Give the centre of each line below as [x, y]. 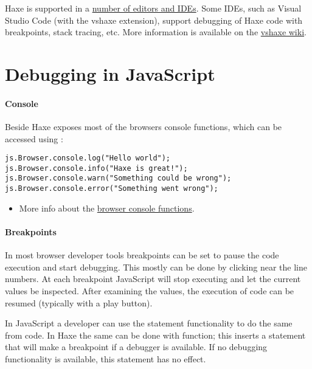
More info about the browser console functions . [107, 208]
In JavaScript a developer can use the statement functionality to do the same [149, 323]
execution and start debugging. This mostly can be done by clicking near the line [156, 267]
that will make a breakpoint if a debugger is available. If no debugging [136, 347]
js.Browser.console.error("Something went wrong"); [112, 189]
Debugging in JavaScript [110, 73]
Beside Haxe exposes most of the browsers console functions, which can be [144, 126]
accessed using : [34, 138]
